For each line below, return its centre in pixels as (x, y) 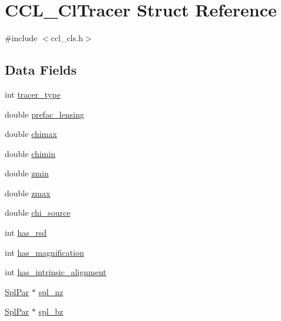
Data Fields (41, 70)
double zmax (28, 193)
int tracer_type (33, 94)
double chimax (31, 134)
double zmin (27, 173)
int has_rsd (26, 233)
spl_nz (51, 291)
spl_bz (51, 311)
